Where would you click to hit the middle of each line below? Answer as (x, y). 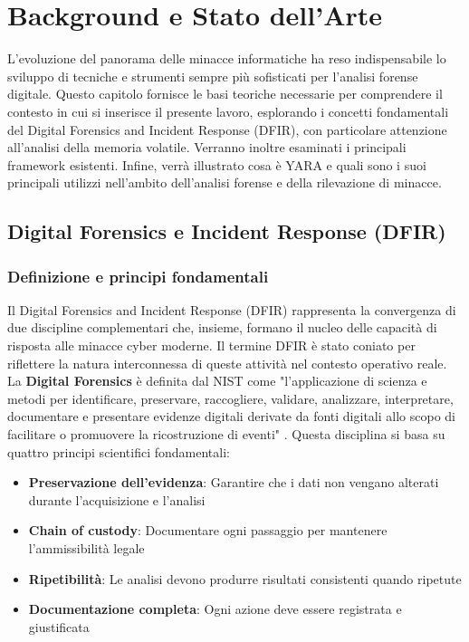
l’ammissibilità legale (86, 548)
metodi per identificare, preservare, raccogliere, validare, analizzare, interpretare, (230, 398)
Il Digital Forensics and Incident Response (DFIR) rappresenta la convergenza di (232, 309)
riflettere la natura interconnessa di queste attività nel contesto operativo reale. (227, 363)
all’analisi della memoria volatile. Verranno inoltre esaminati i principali (207, 147)
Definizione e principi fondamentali (138, 276)
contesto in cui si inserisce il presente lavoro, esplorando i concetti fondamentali (228, 111)
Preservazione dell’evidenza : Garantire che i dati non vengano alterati (234, 482)
